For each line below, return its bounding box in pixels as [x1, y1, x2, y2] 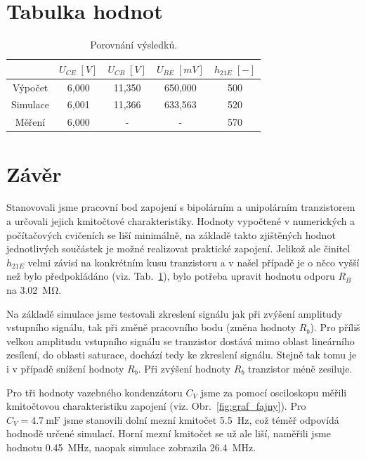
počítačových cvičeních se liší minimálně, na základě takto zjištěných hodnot [6, 227, 336, 242]
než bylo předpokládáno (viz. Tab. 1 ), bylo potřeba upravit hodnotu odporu [6, 269, 335, 283]
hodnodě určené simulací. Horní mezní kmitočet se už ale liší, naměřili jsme [6, 426, 331, 441]
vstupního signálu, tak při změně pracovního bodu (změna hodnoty [6, 320, 296, 335]
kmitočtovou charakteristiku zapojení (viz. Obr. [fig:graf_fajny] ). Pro [6, 399, 306, 413]
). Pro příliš [310, 320, 360, 335]
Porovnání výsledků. [90, 37, 178, 52]
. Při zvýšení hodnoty [138, 361, 231, 375]
